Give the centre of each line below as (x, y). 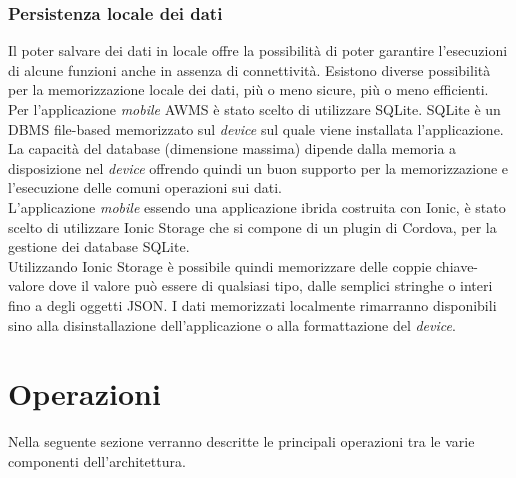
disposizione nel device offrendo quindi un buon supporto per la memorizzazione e (258, 167)
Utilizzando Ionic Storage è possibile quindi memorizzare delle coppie (220, 265)
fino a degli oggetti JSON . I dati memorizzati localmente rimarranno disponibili (252, 304)
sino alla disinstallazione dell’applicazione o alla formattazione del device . (232, 324)
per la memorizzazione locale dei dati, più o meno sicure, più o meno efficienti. (248, 89)
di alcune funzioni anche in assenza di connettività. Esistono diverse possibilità (249, 69)
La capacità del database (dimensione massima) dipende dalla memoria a (232, 148)
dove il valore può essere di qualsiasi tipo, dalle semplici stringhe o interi (270, 285)
